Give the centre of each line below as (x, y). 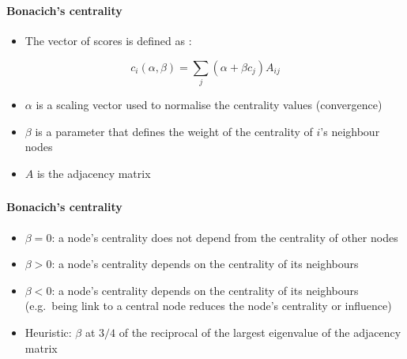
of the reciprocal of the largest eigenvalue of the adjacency (260, 332)
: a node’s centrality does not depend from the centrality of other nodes (225, 237)
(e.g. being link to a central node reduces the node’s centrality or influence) (208, 306)
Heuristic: (48, 332)
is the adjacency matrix (94, 173)
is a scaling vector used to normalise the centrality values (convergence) (209, 105)
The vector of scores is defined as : (108, 41)
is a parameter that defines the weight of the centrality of (174, 131)
